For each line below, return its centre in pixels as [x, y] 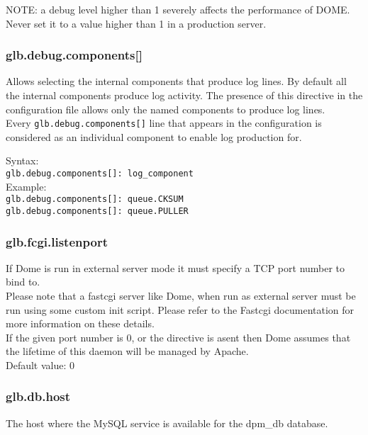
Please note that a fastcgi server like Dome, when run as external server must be [181, 295]
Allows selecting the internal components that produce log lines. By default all [176, 81]
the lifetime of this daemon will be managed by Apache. [127, 351]
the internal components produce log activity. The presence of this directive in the [184, 95]
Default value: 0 [40, 365]
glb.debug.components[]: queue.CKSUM [95, 199]
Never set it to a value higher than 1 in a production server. [136, 23]
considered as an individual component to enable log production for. [154, 136]
